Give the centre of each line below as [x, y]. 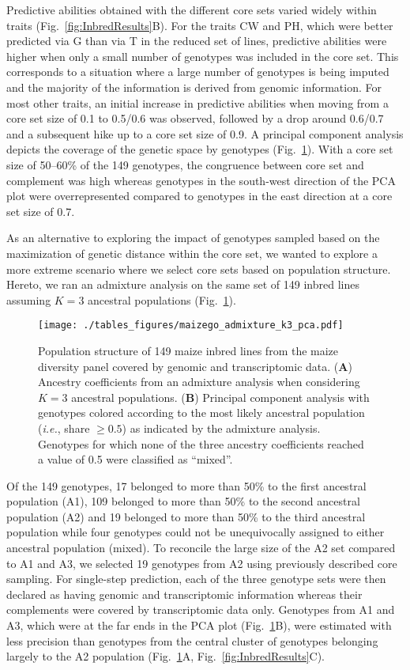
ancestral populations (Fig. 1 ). [162, 299]
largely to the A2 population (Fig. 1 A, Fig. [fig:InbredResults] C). [166, 656]
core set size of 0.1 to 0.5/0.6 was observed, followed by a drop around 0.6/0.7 [195, 118]
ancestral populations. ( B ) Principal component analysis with [220, 397]
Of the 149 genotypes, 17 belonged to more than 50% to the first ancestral [186, 485]
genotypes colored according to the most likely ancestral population [201, 413]
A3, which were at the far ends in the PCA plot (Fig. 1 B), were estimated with [199, 625]
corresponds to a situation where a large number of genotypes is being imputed [198, 72]
